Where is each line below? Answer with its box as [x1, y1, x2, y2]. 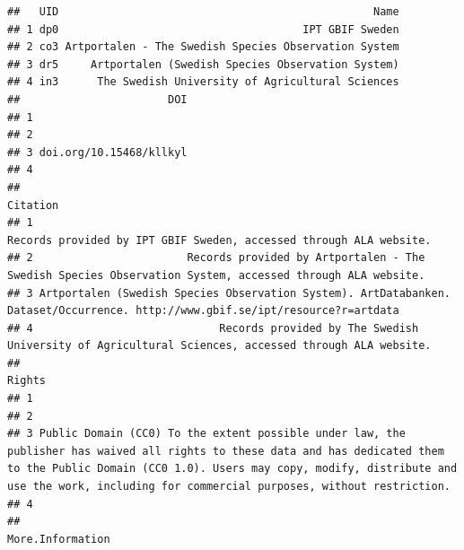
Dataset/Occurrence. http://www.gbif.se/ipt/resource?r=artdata [7, 304, 399, 318]
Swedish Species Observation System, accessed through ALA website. [7, 268, 425, 282]
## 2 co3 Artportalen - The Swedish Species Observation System [7, 40, 399, 54]
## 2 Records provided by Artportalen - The [7, 251, 425, 265]
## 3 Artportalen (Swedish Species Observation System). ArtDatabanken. [7, 286, 451, 300]
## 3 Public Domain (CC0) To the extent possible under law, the [7, 427, 406, 441]
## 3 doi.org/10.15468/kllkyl [7, 145, 188, 159]
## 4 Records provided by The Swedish [7, 321, 419, 335]
